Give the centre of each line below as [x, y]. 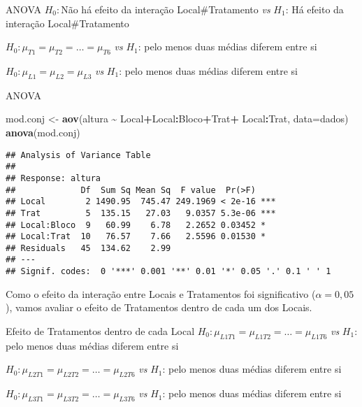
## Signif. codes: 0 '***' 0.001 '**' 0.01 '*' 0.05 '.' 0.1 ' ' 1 [168, 272]
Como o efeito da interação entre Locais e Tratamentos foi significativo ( [161, 293]
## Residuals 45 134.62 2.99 [88, 248]
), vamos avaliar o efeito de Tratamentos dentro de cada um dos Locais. [159, 307]
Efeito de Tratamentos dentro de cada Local [100, 330]
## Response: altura [53, 178]
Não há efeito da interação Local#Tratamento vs [166, 9]
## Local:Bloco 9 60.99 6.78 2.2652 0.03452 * [136, 225]
